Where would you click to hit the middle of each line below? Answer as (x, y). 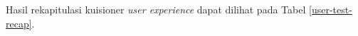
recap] (19, 23)
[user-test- (330, 9)
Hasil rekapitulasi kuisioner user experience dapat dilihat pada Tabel (156, 9)
